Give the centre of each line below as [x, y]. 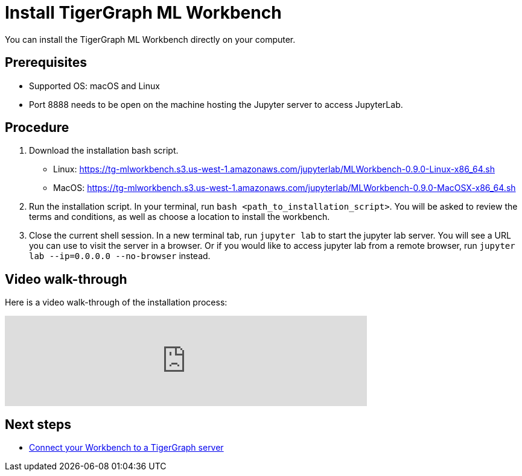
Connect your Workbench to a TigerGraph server [126, 448]
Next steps [38, 424]
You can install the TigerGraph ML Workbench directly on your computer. [150, 39]
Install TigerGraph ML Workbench [143, 13]
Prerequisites [46, 63]
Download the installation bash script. [104, 151]
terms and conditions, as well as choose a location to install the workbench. [180, 217]
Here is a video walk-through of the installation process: [116, 302]
